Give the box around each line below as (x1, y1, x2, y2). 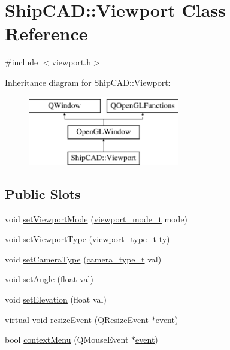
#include (5, 56, 38, 68)
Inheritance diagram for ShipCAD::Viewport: (5, 76, 171, 88)
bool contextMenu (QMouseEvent (5, 333, 129, 346)
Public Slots (5, 184, 81, 203)
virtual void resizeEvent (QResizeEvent (5, 313, 149, 325)
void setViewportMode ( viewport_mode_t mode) (5, 212, 188, 225)
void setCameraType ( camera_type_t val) (5, 252, 162, 265)
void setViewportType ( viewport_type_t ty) (5, 233, 170, 245)
